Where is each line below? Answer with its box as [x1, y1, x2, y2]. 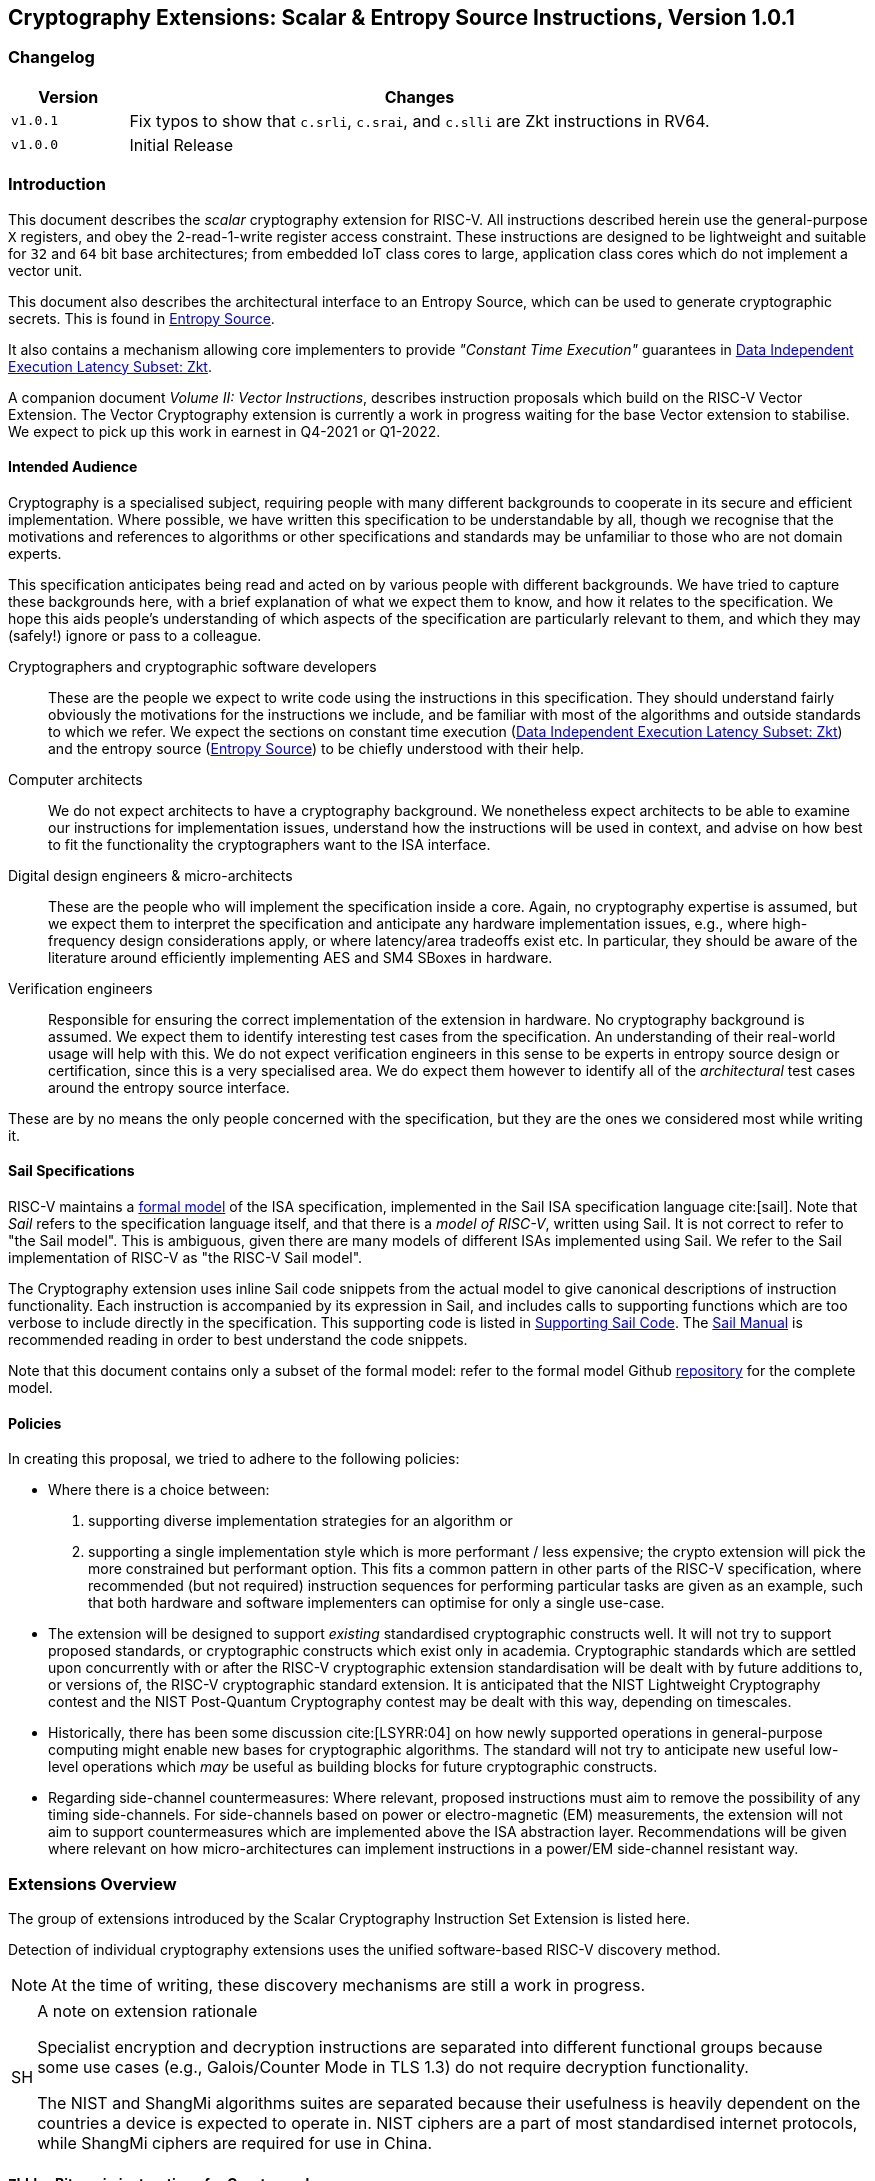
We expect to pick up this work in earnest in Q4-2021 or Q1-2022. [8, 422, 441, 440]
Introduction [8, 174, 106, 195]
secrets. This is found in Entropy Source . [8, 309, 275, 327]
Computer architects [8, 770, 143, 788]
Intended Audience [8, 458, 138, 476]
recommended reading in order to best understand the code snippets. [8, 1330, 468, 1348]
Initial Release [129, 134, 234, 155]
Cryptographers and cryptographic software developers [8, 657, 377, 675]
